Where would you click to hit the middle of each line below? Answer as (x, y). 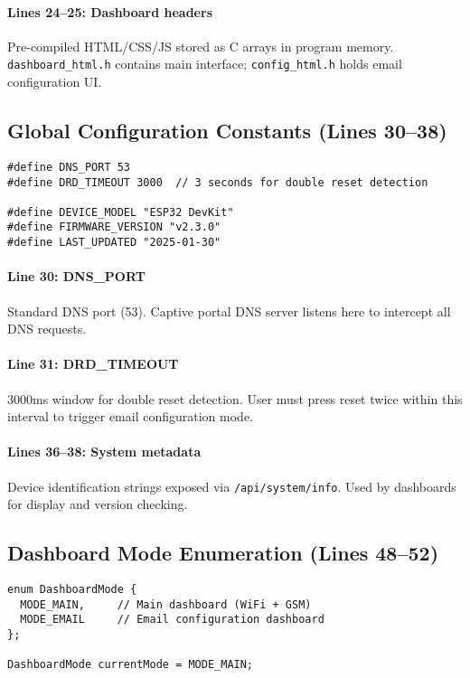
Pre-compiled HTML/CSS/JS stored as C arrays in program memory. (201, 46)
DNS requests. (47, 329)
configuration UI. (55, 82)
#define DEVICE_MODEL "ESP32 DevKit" (121, 212)
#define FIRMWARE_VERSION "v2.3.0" (114, 227)
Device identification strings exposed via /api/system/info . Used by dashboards (232, 486)
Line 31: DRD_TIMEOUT (93, 364)
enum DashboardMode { (72, 589)
